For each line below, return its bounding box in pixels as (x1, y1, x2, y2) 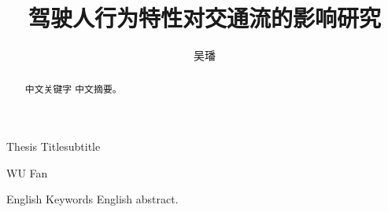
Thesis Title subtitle (6, 138, 101, 155)
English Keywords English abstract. (6, 191, 179, 207)
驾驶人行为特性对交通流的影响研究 (28, 2, 381, 34)
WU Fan (6, 164, 48, 181)
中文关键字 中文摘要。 (24, 82, 122, 95)
